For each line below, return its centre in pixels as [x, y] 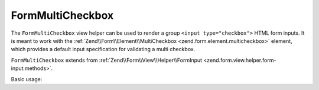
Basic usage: [27, 79]
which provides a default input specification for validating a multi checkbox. [103, 49]
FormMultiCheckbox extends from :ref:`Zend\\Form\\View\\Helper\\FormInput [107, 60]
